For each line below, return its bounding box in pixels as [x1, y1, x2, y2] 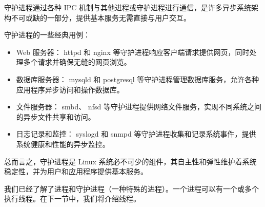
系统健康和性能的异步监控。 [16, 138, 110, 149]
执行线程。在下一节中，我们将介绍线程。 [4, 193, 140, 204]
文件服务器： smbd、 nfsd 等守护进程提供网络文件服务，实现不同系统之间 [16, 101, 261, 112]
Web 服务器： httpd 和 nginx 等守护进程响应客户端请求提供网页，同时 [16, 46, 250, 57]
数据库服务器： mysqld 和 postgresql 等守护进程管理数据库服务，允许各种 [16, 73, 259, 84]
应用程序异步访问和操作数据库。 [16, 84, 124, 95]
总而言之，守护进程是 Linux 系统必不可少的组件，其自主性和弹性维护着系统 [4, 156, 257, 166]
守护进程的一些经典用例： [4, 29, 90, 40]
